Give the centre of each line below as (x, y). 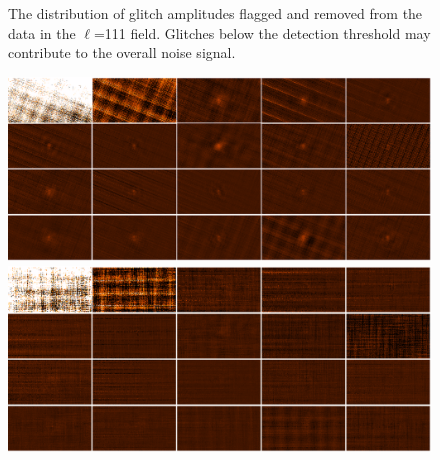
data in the (42, 32)
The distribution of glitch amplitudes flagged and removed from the (215, 13)
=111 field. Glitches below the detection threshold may (262, 32)
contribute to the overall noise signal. (122, 52)
